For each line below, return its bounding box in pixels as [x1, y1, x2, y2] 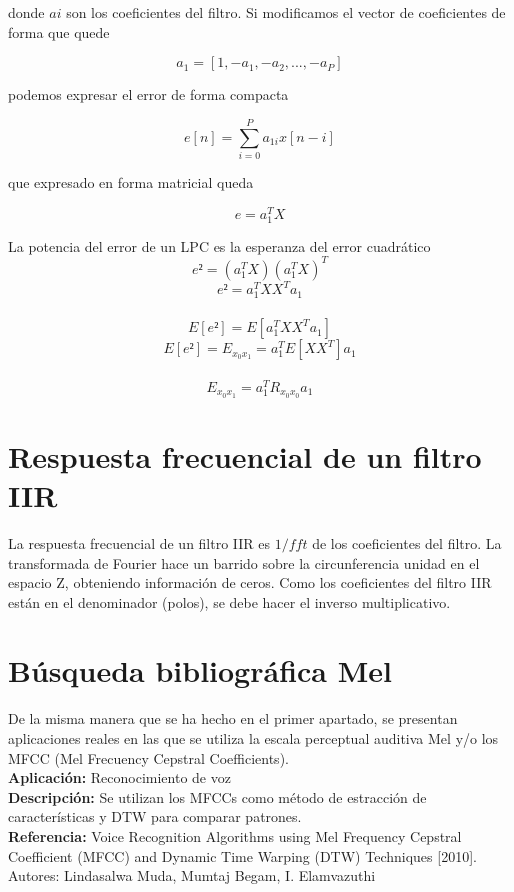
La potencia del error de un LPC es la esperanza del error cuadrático [8, 235, 431, 256]
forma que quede [8, 21, 110, 42]
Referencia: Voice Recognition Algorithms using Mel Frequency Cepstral [8, 825, 462, 846]
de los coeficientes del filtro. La [312, 532, 502, 553]
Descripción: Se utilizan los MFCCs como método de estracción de [8, 786, 427, 807]
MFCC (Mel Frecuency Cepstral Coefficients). [8, 747, 289, 768]
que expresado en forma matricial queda [8, 171, 254, 192]
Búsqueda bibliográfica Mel [8, 650, 392, 691]
